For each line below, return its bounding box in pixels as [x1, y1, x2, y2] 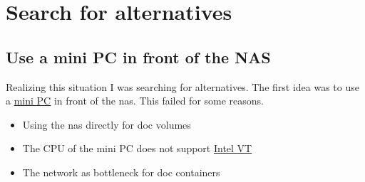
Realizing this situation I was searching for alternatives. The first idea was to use [6, 79, 359, 94]
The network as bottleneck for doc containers [22, 164, 220, 179]
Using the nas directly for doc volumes [22, 117, 191, 132]
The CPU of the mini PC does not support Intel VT [22, 141, 252, 156]
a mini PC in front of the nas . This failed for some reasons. [6, 93, 264, 108]
